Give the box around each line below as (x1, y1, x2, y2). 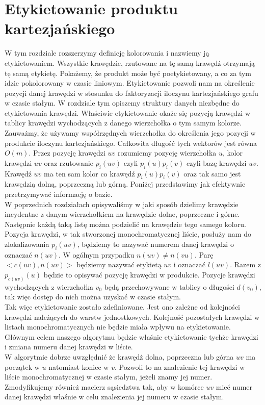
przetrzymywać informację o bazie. (5, 189, 113, 199)
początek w (5, 361, 40, 372)
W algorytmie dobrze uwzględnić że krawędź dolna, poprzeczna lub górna (5, 351, 234, 362)
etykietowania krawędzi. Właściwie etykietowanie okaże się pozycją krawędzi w (5, 107, 251, 118)
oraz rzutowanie (44, 157, 93, 168)
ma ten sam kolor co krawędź (44, 168, 135, 179)
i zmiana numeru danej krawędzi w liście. (5, 341, 133, 352)
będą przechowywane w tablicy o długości (104, 281, 234, 292)
